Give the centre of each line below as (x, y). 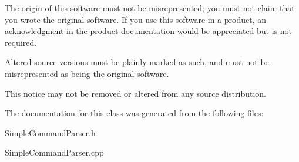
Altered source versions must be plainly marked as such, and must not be (137, 62)
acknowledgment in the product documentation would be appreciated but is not (149, 31)
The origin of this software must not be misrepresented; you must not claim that (150, 8)
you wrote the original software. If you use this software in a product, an (136, 19)
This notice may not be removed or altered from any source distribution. (135, 93)
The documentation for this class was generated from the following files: (134, 113)
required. (21, 42)
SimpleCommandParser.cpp (54, 152)
